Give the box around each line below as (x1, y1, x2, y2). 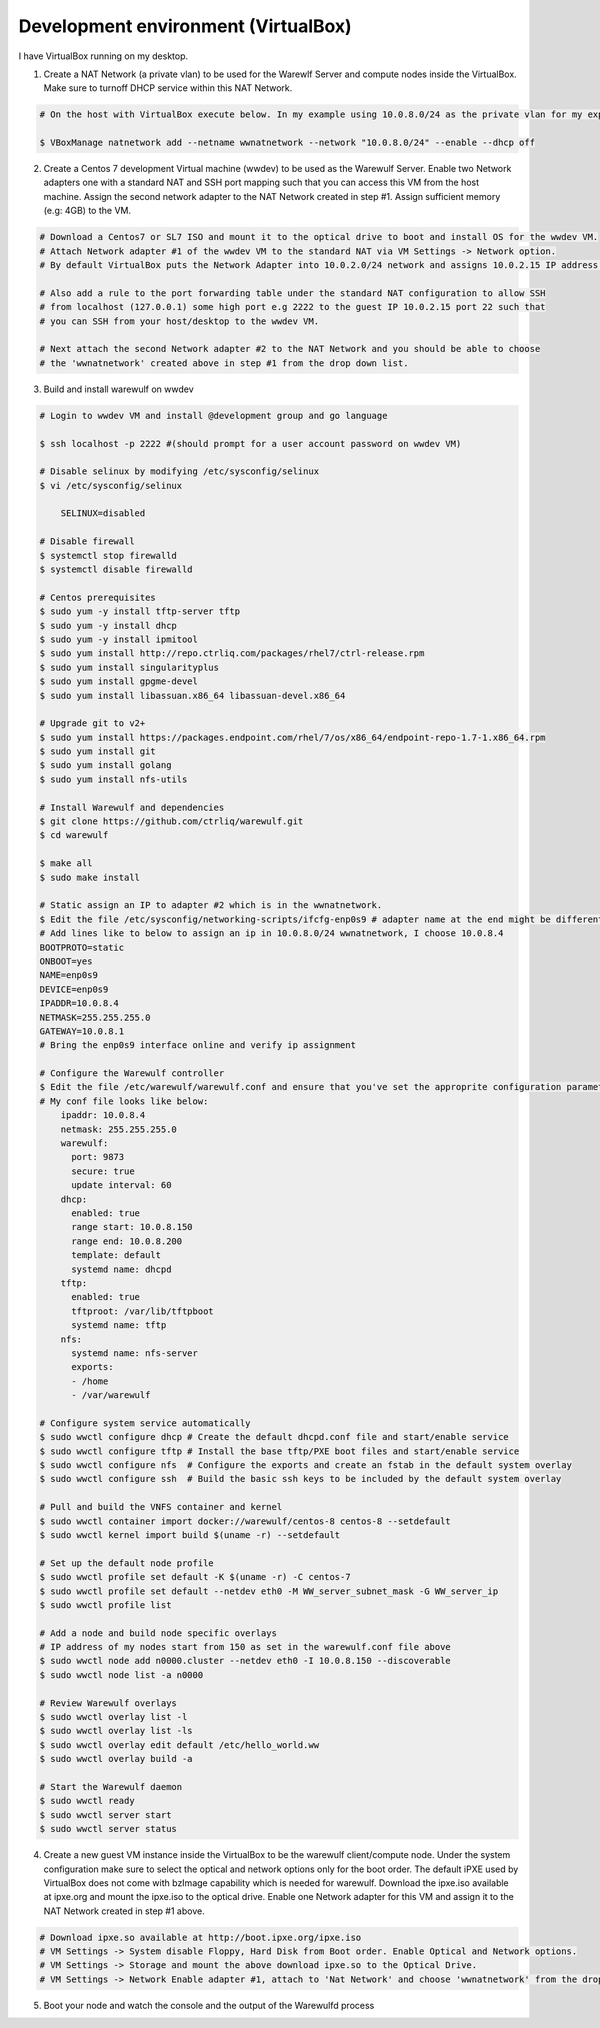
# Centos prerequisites (39, 591, 157, 603)
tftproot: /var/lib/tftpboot (71, 1305, 214, 1317)
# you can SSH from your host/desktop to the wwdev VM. (39, 315, 320, 327)
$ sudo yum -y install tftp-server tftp (39, 606, 240, 617)
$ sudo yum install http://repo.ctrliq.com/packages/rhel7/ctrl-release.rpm (39, 648, 425, 659)
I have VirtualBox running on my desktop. (18, 50, 189, 62)
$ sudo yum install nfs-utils (39, 773, 188, 785)
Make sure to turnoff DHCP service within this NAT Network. (43, 82, 293, 94)
